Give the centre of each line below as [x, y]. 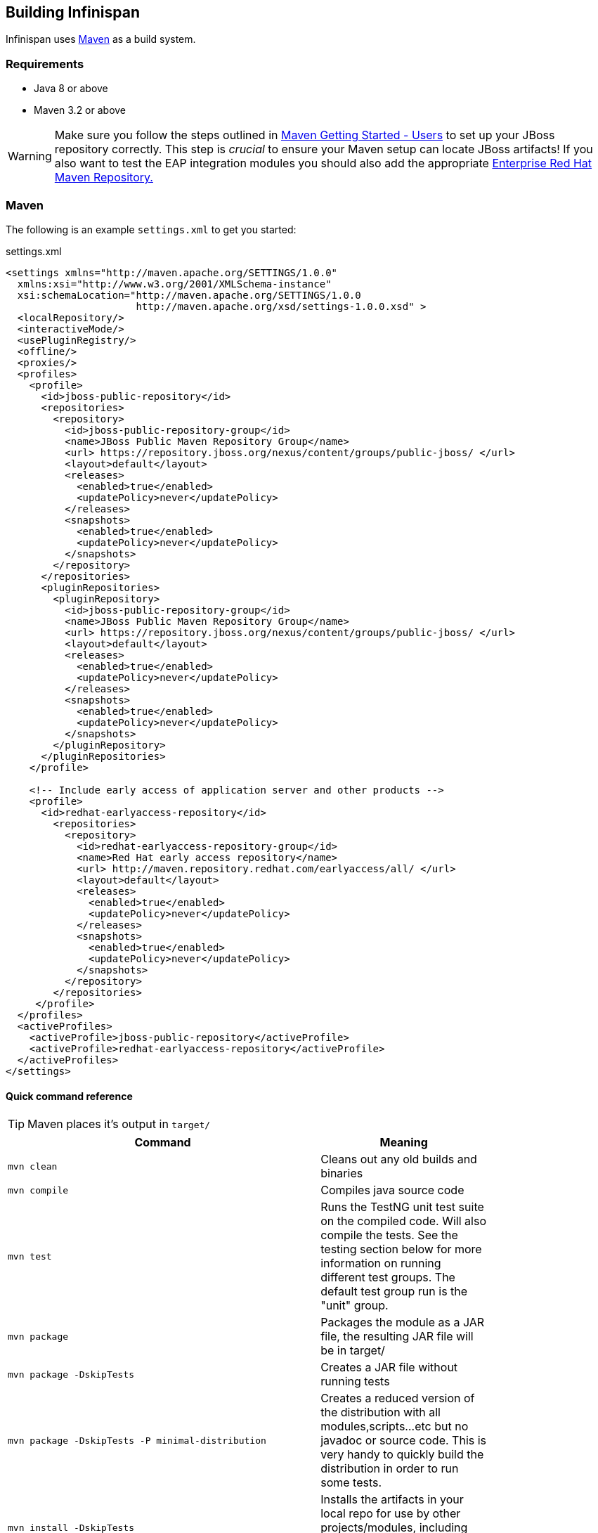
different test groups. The [388, 1277]
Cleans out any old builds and [399, 1159]
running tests [355, 1382]
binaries [342, 1173]
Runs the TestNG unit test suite [402, 1207]
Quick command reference [69, 1096]
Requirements [45, 64]
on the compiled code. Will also [403, 1221]
